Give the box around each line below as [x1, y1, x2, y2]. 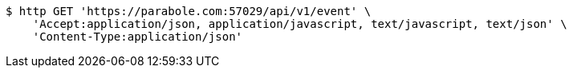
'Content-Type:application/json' [32, 30, 243, 43]
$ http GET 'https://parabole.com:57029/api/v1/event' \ [6, 5, 372, 18]
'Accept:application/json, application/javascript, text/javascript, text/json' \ [32, 18, 567, 30]
